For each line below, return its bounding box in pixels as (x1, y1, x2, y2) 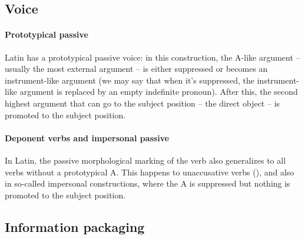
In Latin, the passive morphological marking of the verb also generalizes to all (5, 154, 286, 166)
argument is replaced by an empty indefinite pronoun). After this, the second (19, 85, 298, 98)
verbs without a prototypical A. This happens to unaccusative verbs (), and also (5, 165, 294, 178)
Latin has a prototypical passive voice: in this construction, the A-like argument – (5, 51, 300, 63)
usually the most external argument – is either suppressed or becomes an (5, 62, 268, 75)
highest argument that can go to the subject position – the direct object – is (5, 97, 280, 109)
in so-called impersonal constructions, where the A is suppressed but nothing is (5, 177, 290, 190)
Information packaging (5, 217, 145, 235)
